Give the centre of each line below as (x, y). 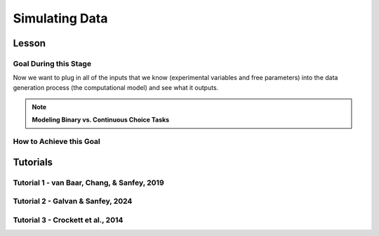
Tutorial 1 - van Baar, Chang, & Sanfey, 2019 (88, 183)
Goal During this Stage (52, 63)
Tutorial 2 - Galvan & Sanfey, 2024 (73, 202)
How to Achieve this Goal (57, 142)
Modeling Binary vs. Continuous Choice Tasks (101, 120)
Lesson (29, 43)
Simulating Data (60, 18)
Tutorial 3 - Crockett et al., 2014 (68, 220)
